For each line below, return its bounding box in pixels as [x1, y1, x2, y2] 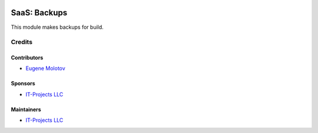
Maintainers [11, 106, 41, 113]
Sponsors [11, 80, 35, 87]
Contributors [11, 54, 44, 61]
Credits [11, 38, 32, 46]
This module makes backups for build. [11, 24, 104, 31]
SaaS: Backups [11, 8, 68, 18]
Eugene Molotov [25, 65, 66, 72]
